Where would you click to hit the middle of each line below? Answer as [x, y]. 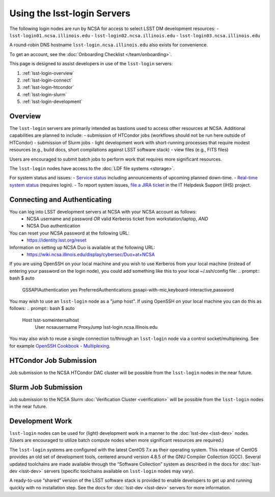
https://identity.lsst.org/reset [57, 240]
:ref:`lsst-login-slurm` [45, 94]
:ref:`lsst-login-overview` [48, 73]
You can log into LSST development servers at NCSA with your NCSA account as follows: [103, 212]
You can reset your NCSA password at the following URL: [70, 233]
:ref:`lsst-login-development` [52, 101]
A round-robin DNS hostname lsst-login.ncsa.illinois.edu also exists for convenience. [109, 45]
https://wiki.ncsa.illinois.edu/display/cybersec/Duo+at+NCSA [91, 254]
